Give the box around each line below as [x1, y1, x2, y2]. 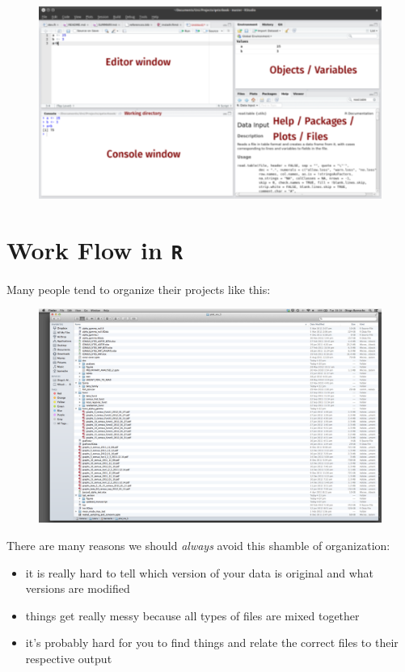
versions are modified [25, 580, 130, 597]
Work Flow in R [6, 233, 183, 266]
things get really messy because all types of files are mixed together [25, 607, 360, 624]
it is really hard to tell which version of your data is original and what [25, 564, 373, 581]
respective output [25, 649, 112, 666]
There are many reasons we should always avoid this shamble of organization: [6, 536, 390, 553]
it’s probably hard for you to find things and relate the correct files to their [25, 634, 399, 651]
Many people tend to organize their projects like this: [6, 280, 271, 297]
